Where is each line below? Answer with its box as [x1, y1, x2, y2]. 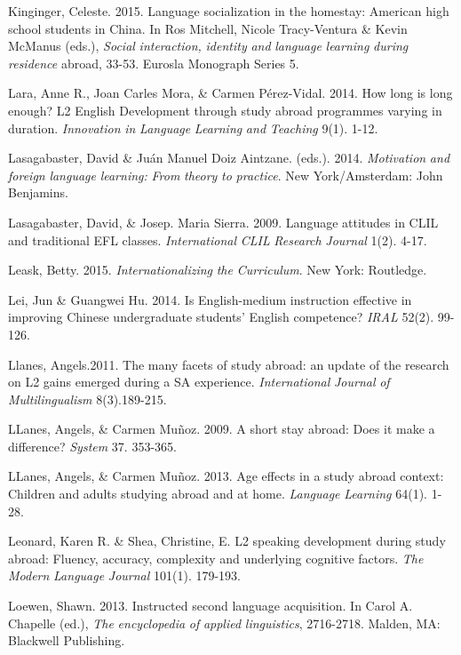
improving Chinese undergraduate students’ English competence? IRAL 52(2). [8, 308, 434, 326]
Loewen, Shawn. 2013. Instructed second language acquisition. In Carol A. [8, 596, 413, 615]
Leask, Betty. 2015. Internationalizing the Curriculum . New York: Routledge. [8, 260, 427, 279]
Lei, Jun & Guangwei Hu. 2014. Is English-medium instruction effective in [8, 290, 412, 308]
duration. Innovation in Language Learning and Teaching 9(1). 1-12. [8, 118, 378, 137]
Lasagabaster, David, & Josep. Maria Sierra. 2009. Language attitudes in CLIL [8, 212, 439, 231]
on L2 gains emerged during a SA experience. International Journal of [8, 372, 390, 391]
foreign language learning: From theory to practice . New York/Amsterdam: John [8, 165, 443, 184]
